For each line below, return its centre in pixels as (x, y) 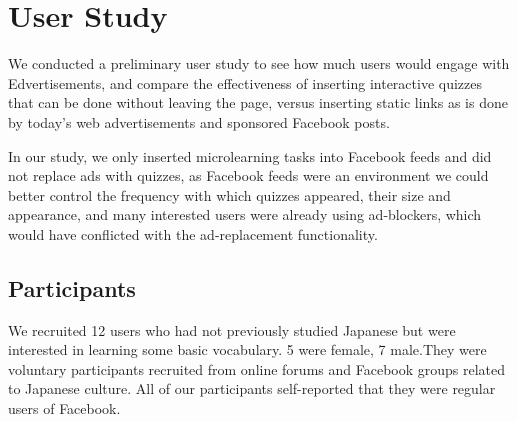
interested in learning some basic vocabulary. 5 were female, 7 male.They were (247, 349)
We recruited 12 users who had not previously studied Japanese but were (232, 329)
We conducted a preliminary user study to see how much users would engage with (259, 63)
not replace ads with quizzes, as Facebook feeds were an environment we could (248, 175)
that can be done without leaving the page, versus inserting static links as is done (258, 102)
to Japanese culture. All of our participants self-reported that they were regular (252, 388)
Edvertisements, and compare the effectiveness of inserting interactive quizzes (245, 82)
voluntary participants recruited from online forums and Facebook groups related (257, 368)
